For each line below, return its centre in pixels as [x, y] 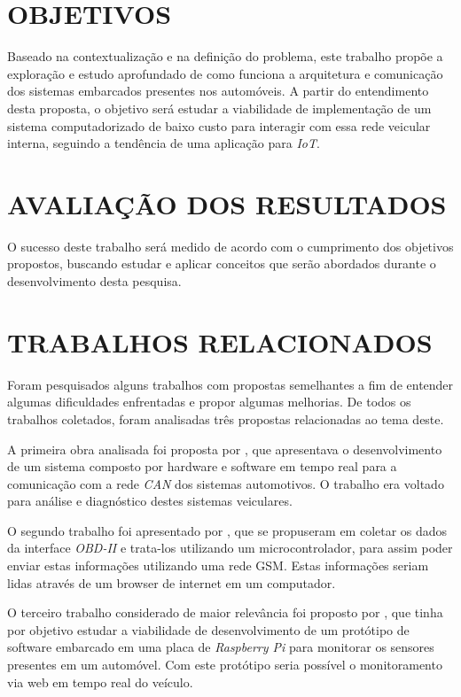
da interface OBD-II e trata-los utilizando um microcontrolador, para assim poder [230, 548]
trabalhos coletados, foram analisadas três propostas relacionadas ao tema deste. [226, 418]
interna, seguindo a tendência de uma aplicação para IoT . [164, 143]
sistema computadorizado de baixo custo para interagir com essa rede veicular [219, 125]
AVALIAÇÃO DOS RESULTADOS [227, 203]
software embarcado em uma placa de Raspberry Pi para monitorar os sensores [221, 647]
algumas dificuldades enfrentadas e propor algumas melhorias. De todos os [209, 402]
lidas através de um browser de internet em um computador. [172, 582]
